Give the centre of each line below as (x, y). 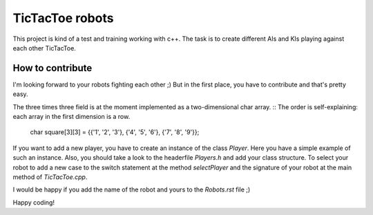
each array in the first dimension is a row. (71, 117)
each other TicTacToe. (44, 48)
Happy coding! (34, 202)
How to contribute (52, 68)
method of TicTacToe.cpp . (50, 177)
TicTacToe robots (63, 18)
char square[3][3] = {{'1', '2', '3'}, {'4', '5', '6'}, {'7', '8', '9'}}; (115, 132)
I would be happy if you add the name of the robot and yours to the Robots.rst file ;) (132, 189)
